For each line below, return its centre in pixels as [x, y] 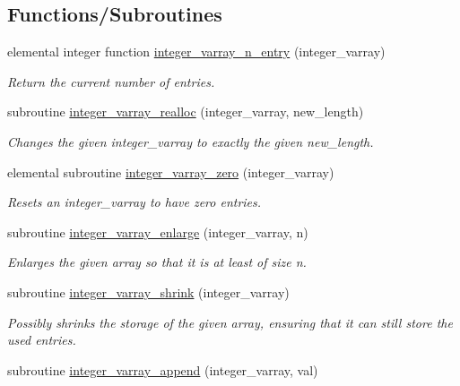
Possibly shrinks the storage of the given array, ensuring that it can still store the [230, 322]
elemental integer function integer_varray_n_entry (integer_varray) [196, 51]
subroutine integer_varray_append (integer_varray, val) [163, 369]
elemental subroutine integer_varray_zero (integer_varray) [171, 172]
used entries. [42, 340]
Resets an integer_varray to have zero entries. [135, 202]
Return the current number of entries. [111, 81]
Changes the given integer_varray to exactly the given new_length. [191, 141]
